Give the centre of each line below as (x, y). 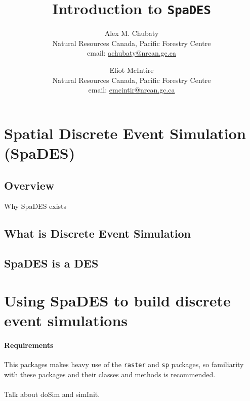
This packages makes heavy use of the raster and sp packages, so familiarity (124, 364)
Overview (29, 185)
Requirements (29, 345)
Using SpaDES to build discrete (117, 300)
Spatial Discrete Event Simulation (125, 133)
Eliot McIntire (132, 70)
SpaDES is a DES (51, 263)
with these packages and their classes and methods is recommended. (110, 374)
